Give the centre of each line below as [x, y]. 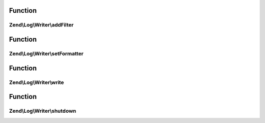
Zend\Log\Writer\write [37, 82]
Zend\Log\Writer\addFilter [41, 25]
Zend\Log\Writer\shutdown [43, 111]
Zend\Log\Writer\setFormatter [46, 53]
